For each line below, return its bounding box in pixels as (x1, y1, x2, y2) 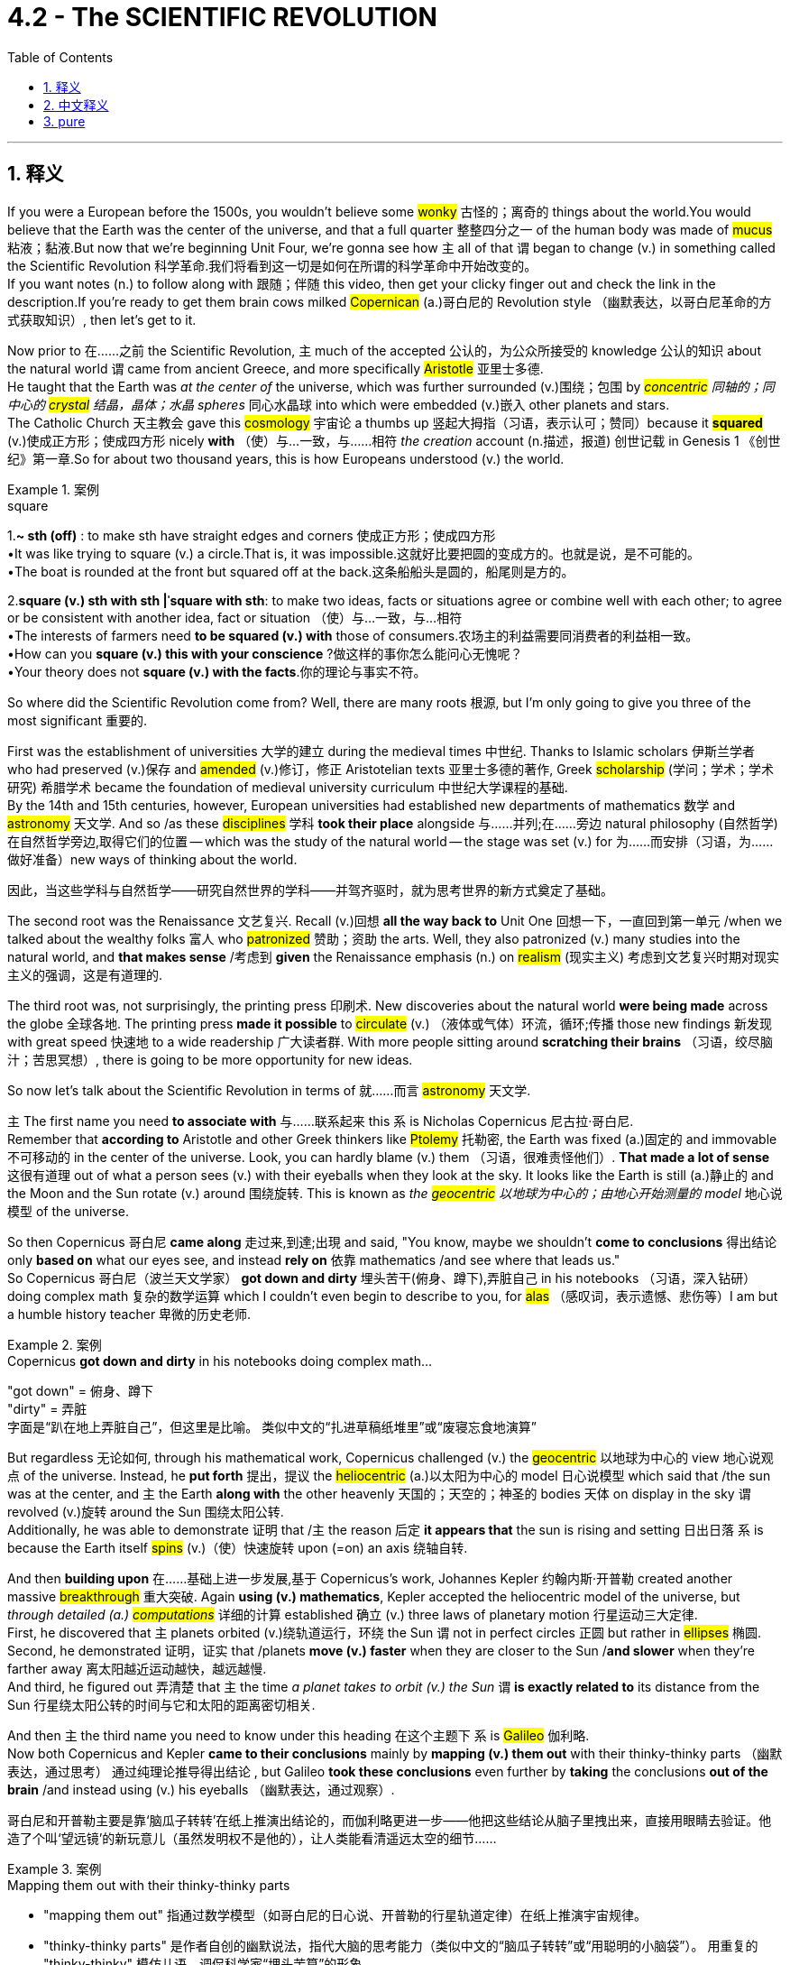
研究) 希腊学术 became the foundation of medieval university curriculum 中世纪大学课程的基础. (7, 779, 568, 795)
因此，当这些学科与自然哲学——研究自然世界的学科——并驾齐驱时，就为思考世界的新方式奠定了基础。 (7, 881, 613, 898)
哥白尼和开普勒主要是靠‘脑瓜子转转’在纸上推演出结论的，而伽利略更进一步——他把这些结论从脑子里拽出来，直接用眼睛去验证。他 (7, 1812, 772, 1828)
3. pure (43, 113, 86, 129)
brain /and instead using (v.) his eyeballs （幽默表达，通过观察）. (7, 1781, 395, 1797)
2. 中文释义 (43, 97, 109, 113)
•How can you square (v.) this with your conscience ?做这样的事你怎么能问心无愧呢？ (7, 645, 523, 661)
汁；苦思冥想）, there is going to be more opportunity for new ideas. (7, 1051, 413, 1067)
